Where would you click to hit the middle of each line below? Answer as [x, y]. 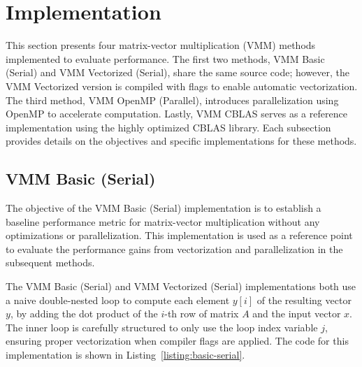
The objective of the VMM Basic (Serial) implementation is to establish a [164, 208]
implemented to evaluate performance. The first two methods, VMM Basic [165, 58]
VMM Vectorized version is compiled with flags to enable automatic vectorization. [182, 86]
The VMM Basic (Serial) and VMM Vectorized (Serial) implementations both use [181, 286]
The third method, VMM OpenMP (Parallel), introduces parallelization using [172, 100]
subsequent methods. [50, 262]
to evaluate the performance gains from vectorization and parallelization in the [174, 249]
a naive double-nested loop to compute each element [118, 300]
